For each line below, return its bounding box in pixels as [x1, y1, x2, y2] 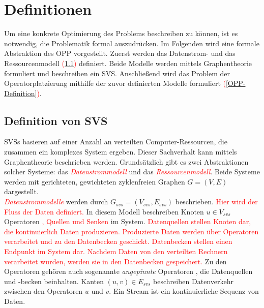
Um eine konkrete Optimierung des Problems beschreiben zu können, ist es [4, 28, 238, 39]
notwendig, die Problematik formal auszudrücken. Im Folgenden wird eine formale [4, 38, 259, 48]
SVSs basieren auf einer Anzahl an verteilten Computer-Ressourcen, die [4, 136, 227, 147]
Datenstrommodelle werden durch [4, 196, 108, 207]
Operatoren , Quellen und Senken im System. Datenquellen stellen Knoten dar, [4, 216, 251, 227]
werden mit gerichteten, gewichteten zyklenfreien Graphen [4, 176, 185, 187]
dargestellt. [4, 186, 39, 197]
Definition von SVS [4, 112, 108, 128]
